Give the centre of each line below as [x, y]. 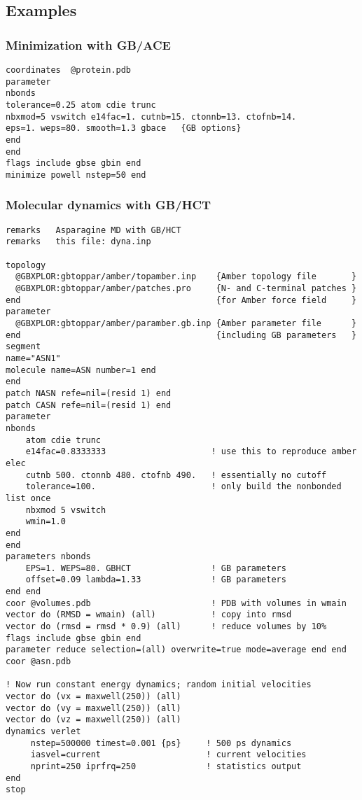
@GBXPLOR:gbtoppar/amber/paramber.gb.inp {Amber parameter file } [186, 324]
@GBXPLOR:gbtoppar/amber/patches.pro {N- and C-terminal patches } [186, 289]
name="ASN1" [33, 358]
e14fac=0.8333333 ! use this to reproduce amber [191, 452]
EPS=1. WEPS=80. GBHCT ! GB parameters [156, 568]
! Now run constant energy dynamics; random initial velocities [159, 685]
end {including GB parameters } [181, 335]
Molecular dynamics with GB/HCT [109, 205]
